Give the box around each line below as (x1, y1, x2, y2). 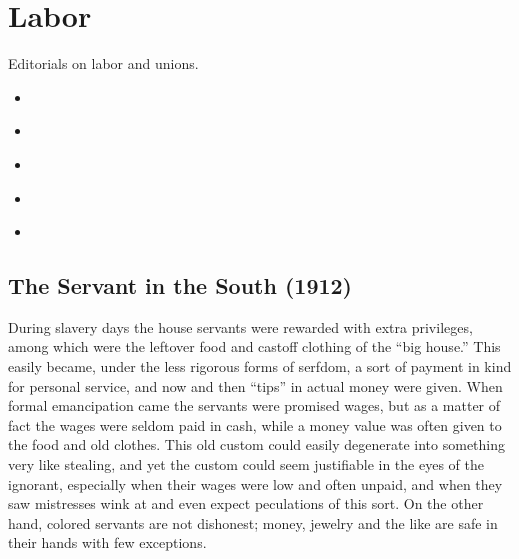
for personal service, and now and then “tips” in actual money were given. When (8, 375, 503, 396)
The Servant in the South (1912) (8, 270, 352, 301)
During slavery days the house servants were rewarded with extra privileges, (8, 316, 473, 337)
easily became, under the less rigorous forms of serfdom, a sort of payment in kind (8, 356, 512, 377)
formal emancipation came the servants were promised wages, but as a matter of (8, 395, 501, 416)
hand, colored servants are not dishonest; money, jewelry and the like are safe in (8, 512, 498, 533)
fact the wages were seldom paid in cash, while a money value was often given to (8, 414, 502, 435)
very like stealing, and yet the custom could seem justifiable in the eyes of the (8, 454, 484, 475)
